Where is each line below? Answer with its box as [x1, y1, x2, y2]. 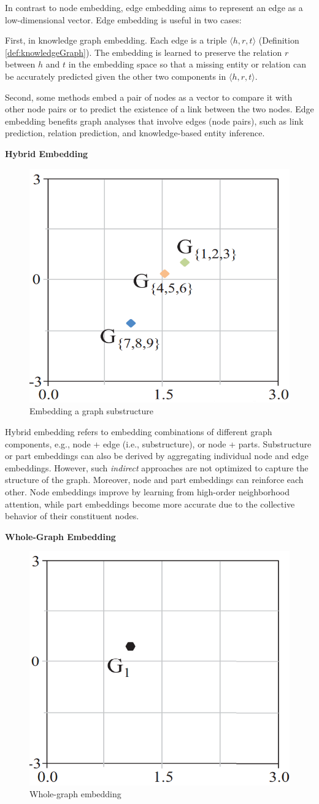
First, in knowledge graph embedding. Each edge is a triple [5, 34, 227, 47]
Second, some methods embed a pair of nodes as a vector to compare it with [5, 90, 293, 103]
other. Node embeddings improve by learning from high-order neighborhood [5, 485, 290, 498]
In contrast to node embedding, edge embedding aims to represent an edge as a [5, 1, 303, 14]
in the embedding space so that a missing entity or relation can [68, 58, 307, 71]
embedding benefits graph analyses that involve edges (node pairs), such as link [5, 114, 304, 127]
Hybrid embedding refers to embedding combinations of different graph [5, 425, 272, 438]
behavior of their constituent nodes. [5, 509, 139, 522]
